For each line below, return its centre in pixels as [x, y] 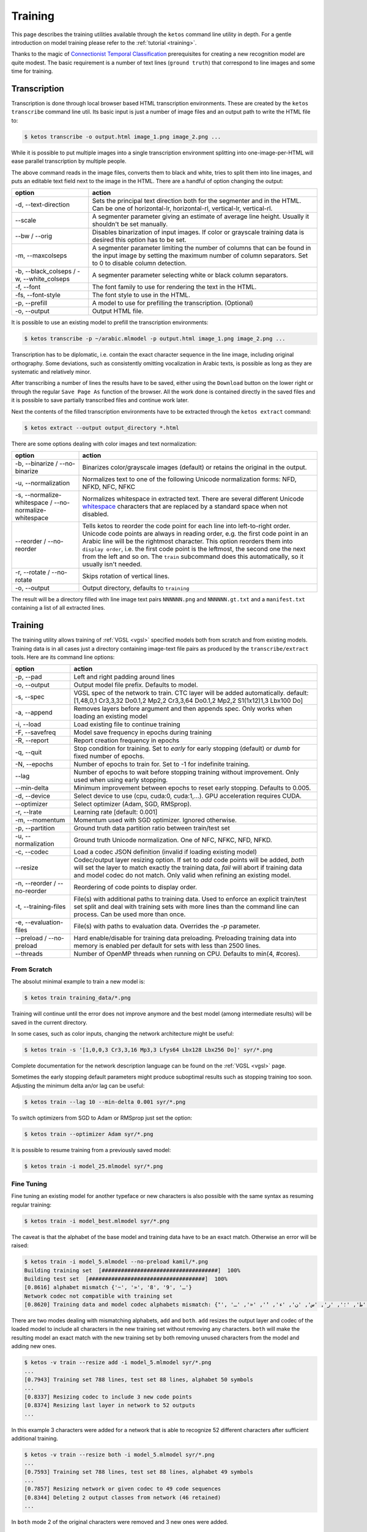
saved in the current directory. [50, 1022]
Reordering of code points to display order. [135, 887]
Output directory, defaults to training [136, 588]
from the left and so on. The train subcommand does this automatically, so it [193, 556]
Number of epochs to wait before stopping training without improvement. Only [186, 772]
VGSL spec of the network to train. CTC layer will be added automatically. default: [191, 693]
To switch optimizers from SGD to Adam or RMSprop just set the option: [102, 1118]
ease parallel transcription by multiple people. [69, 161]
